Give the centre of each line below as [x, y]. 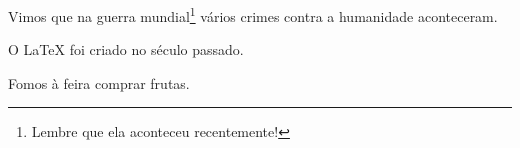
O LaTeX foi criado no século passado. [126, 49]
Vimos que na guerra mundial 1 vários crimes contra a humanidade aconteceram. [253, 14]
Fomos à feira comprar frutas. [99, 82]
